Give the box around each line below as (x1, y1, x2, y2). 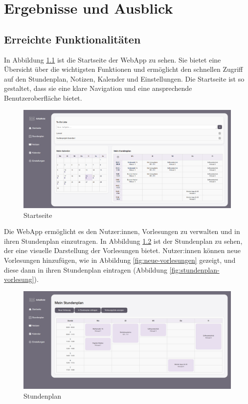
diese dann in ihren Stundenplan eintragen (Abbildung (4, 264, 167, 275)
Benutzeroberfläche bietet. (4, 92, 82, 103)
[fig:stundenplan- (169, 264, 220, 275)
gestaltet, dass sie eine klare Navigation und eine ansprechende (4, 83, 192, 93)
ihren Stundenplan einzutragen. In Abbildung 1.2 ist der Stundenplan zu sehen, (4, 235, 243, 246)
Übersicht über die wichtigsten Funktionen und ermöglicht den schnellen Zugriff (4, 64, 243, 74)
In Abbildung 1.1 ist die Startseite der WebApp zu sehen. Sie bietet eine (4, 54, 221, 64)
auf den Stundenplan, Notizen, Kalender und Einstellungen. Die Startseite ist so (4, 73, 245, 84)
